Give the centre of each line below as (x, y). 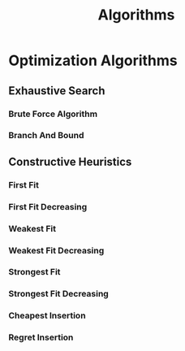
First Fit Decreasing (48, 206)
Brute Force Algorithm (53, 114)
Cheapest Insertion (47, 316)
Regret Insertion (41, 337)
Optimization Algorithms (93, 61)
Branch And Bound (46, 136)
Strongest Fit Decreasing (59, 294)
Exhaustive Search (57, 91)
